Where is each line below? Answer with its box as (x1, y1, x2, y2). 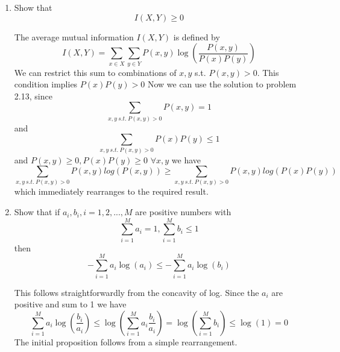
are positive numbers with (135, 206, 231, 218)
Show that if (14, 206, 60, 218)
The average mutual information (14, 30, 134, 43)
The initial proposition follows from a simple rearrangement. (14, 335, 238, 348)
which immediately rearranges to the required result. (14, 185, 209, 198)
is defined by (173, 30, 220, 43)
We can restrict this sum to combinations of (14, 66, 177, 78)
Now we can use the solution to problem (147, 78, 297, 90)
